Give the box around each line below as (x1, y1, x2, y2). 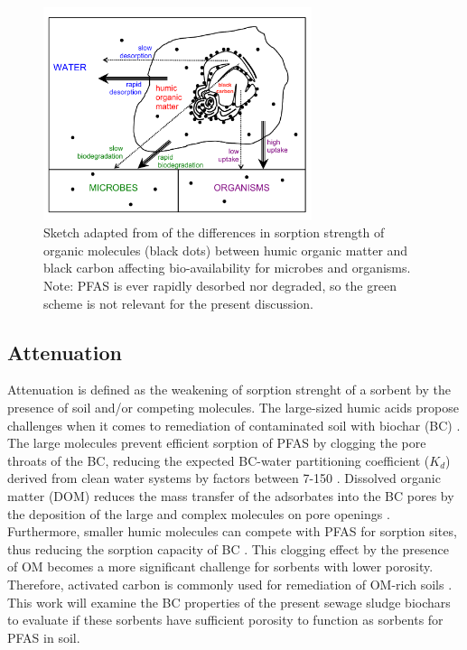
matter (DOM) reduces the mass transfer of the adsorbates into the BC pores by (7, 486, 454, 505)
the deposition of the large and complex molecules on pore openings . (7, 504, 390, 523)
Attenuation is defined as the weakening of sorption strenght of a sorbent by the (7, 380, 451, 399)
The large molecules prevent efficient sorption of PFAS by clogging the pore (7, 433, 426, 452)
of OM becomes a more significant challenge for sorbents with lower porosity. (7, 557, 434, 576)
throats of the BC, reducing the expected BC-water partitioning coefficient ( (7, 450, 430, 469)
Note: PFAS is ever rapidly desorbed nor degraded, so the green (43, 276, 397, 294)
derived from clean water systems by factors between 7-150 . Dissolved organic (7, 469, 441, 487)
